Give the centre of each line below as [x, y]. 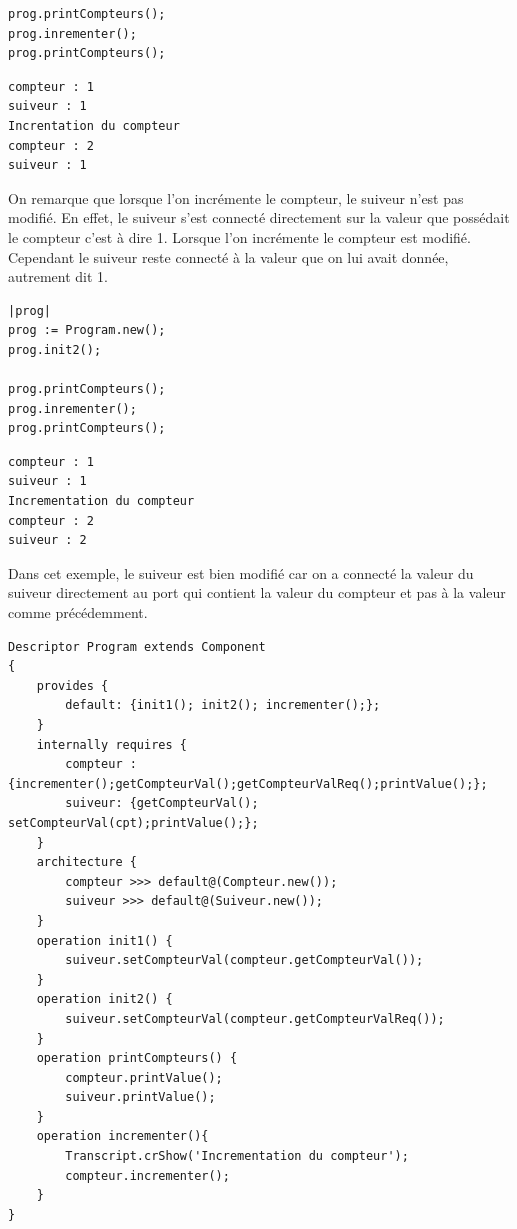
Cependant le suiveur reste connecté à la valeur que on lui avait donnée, [228, 256]
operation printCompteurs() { [137, 1058]
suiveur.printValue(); [140, 1097]
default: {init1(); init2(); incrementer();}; [223, 705]
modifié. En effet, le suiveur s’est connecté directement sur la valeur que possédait [259, 217]
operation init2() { [104, 999]
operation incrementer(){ [122, 1136]
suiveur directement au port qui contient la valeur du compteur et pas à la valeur [257, 592]
